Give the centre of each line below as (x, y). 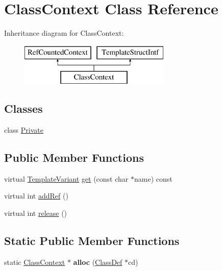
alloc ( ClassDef (98, 262)
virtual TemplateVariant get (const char (66, 178)
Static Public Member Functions (92, 241)
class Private (24, 130)
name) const (153, 178)
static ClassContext (35, 262)
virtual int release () (36, 213)
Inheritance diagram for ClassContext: (64, 33)
